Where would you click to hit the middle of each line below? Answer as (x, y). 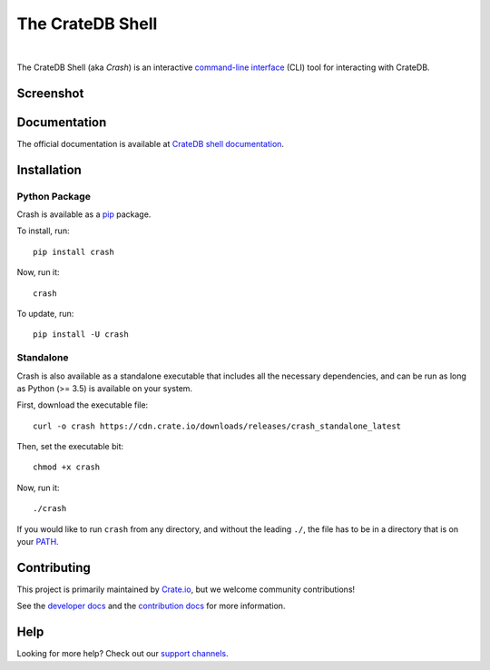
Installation (49, 169)
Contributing (54, 567)
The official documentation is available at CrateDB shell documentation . (151, 143)
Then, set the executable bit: (70, 447)
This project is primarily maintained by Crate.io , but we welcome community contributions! (186, 589)
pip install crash (74, 251)
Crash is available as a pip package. (84, 214)
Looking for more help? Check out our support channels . (122, 654)
